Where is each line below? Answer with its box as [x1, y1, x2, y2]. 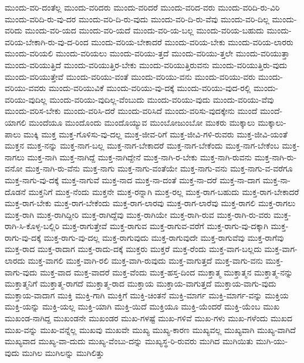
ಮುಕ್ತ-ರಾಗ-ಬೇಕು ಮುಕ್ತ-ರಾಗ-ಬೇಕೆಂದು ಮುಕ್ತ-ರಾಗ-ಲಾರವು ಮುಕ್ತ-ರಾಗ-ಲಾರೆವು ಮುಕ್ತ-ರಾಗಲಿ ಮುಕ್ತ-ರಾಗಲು [5, 197, 296, 209]
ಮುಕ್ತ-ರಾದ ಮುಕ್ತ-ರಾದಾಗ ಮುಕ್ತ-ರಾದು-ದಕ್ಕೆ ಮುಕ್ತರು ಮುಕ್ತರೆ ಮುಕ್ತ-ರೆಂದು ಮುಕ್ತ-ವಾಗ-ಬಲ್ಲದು [5, 243, 262, 255]
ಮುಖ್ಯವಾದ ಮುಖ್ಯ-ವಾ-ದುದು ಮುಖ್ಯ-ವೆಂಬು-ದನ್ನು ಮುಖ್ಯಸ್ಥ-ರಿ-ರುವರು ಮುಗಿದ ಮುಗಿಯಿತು [5, 335, 254, 347]
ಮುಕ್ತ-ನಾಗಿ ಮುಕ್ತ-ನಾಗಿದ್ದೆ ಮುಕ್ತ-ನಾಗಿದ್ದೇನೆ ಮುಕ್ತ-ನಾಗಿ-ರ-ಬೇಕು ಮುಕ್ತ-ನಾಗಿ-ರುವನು [27, 150, 252, 163]
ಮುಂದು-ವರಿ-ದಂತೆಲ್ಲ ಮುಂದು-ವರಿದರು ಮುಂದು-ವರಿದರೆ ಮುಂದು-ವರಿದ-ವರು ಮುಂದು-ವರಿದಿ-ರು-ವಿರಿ [5, 1, 280, 13]
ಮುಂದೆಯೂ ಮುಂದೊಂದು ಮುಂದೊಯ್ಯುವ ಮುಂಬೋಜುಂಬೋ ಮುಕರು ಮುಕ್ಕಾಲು [29, 116, 255, 128]
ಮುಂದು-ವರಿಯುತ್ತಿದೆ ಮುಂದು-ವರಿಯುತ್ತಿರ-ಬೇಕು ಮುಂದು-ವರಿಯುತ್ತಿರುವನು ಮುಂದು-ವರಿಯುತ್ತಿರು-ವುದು [5, 58, 288, 70]
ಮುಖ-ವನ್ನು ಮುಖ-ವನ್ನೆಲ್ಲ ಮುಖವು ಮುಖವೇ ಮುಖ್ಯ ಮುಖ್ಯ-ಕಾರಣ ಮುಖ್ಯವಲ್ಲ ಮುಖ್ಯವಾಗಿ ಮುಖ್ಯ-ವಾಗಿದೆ [5, 323, 296, 335]
